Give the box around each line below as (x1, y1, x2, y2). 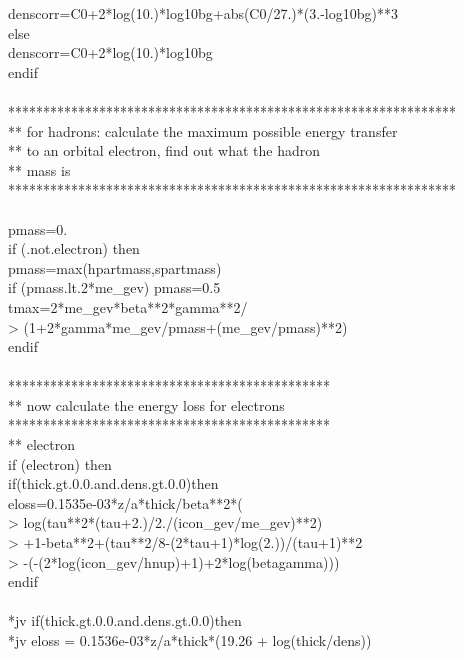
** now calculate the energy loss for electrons (8, 394, 285, 415)
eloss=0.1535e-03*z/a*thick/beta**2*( (8, 492, 243, 513)
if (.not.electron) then (8, 238, 140, 259)
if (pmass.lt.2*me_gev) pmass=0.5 (8, 277, 221, 298)
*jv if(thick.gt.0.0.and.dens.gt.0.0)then (8, 610, 242, 631)
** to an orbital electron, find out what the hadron (8, 140, 321, 161)
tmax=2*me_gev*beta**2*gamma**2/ (8, 296, 248, 317)
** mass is (8, 159, 71, 180)
